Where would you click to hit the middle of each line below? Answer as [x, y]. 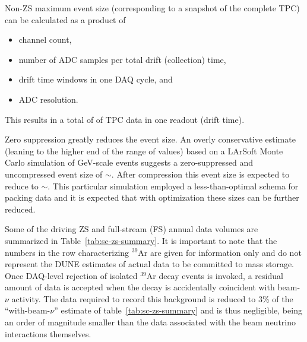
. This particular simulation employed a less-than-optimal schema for [173, 186]
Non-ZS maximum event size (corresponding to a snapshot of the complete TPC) [152, 8]
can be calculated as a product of [65, 19]
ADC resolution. [48, 99]
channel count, [45, 39]
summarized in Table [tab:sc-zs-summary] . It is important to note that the [141, 240]
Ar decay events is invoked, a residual [215, 275]
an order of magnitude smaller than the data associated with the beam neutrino [151, 322]
